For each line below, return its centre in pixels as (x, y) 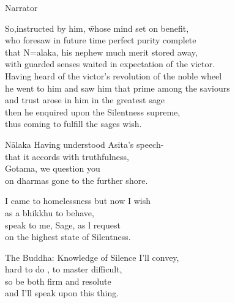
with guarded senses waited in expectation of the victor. (110, 64)
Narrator (21, 7)
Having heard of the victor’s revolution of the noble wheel (114, 75)
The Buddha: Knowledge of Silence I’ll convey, (92, 257)
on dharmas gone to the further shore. (76, 180)
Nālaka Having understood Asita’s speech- (84, 144)
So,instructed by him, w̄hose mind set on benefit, (97, 28)
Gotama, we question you (53, 168)
